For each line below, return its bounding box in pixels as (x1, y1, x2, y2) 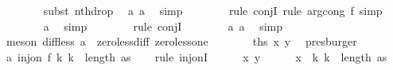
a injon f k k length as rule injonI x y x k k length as (6, 48, 387, 64)
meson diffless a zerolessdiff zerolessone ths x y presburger (6, 33, 357, 50)
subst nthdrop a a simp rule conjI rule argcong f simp (43, 2, 383, 18)
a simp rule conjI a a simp (43, 17, 283, 34)
